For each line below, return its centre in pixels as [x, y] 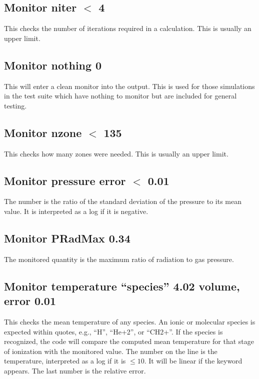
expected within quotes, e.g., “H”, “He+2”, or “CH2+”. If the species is [113, 331]
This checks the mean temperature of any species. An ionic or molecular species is [130, 321]
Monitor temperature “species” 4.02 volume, [122, 286]
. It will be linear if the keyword [193, 361]
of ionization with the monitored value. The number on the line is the [111, 351]
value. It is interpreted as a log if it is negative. [76, 211]
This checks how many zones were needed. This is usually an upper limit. [116, 153]
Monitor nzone [43, 132]
